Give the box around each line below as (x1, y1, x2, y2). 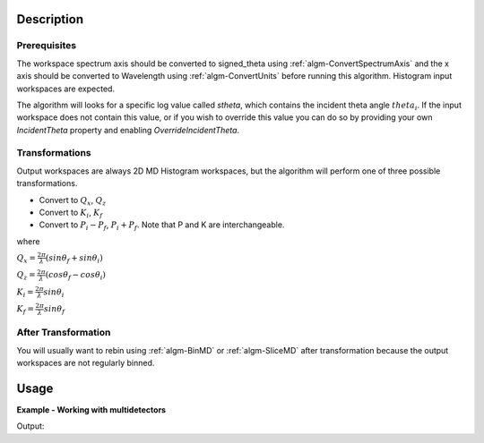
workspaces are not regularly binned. (16, 357, 155, 368)
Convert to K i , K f (39, 207, 103, 219)
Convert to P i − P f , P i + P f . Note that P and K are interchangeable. (39, 219, 285, 233)
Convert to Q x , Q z (39, 194, 107, 208)
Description (16, 12, 84, 27)
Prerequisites (16, 39, 76, 52)
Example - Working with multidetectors (16, 404, 166, 415)
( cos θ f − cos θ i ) (45, 269, 107, 282)
